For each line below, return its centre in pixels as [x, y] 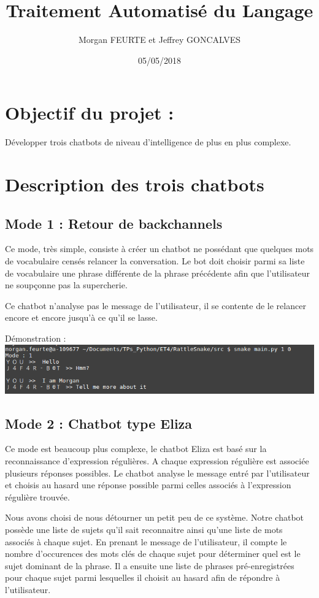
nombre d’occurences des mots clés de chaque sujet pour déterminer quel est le [153, 554]
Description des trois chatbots [135, 184]
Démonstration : [36, 338]
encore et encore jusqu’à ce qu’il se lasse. [81, 317]
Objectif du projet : [90, 113]
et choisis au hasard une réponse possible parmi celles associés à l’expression [148, 485]
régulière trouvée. [37, 496]
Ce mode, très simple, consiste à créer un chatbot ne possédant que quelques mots [159, 249]
